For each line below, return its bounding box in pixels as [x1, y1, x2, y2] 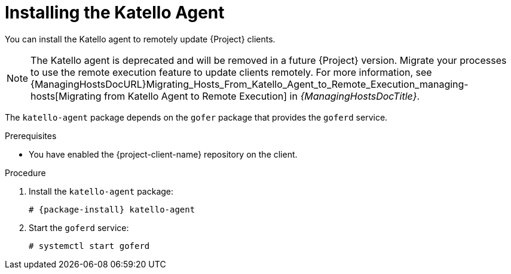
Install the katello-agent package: [29, 186, 174, 196]
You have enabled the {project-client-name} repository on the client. [29, 149, 298, 159]
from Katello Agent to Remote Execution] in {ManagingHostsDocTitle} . [103, 90, 420, 102]
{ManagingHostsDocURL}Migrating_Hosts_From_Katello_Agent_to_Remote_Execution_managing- [30, 78, 469, 90]
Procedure [5, 167, 46, 178]
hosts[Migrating [30, 90, 102, 102]
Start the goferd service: [29, 222, 129, 233]
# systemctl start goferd [29, 241, 150, 251]
